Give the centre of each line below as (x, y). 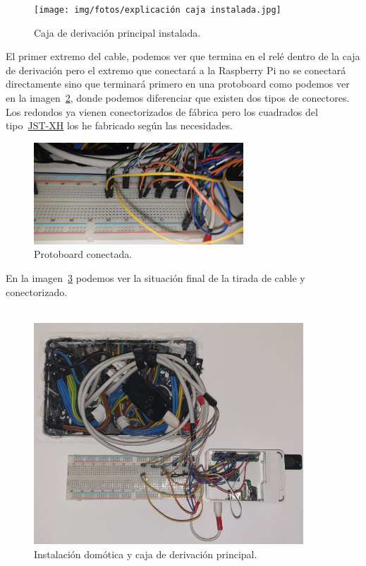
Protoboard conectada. (83, 254)
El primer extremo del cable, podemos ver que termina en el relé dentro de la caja (183, 56)
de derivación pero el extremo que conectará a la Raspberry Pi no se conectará (176, 70)
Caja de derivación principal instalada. (117, 32)
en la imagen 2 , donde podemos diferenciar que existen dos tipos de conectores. (178, 98)
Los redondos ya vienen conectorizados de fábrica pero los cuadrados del (162, 111)
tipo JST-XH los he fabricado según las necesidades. (119, 125)
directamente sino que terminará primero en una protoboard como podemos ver (178, 84)
